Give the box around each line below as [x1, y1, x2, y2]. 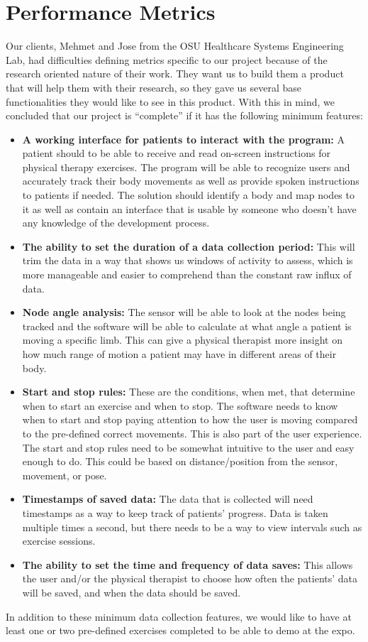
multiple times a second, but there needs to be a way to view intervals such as [22, 519, 362, 534]
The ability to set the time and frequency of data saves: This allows [22, 557, 353, 572]
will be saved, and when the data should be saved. [22, 584, 241, 599]
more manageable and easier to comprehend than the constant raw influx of [22, 267, 352, 282]
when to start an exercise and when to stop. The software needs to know [22, 398, 338, 413]
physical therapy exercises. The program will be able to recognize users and [22, 159, 350, 174]
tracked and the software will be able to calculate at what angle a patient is [22, 318, 352, 333]
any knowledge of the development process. [22, 215, 210, 230]
